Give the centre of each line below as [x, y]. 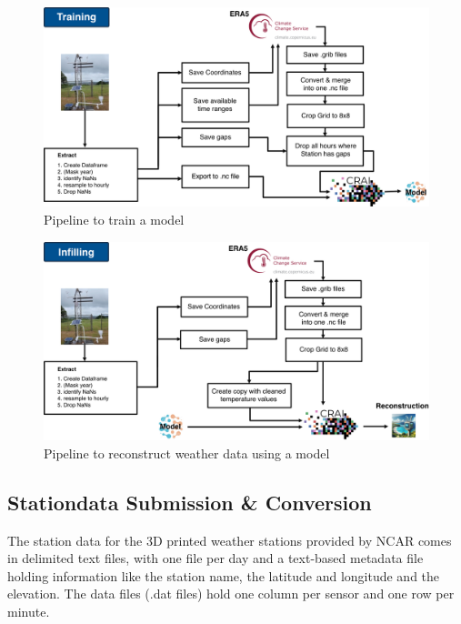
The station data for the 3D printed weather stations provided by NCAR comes [230, 540]
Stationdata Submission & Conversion [190, 502]
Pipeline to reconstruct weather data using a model [187, 453]
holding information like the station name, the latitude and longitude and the [224, 575]
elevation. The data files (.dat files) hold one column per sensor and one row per [231, 594]
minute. [29, 612]
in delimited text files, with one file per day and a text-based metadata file [215, 558]
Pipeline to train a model [114, 220]
